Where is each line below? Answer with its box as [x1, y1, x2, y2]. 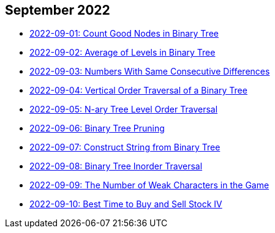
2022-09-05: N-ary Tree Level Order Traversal [29, 104, 218, 115]
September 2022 [5, 2, 110, 18]
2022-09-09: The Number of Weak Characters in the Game [29, 180, 269, 191]
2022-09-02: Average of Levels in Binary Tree [29, 47, 216, 58]
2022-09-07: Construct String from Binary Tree [29, 142, 220, 153]
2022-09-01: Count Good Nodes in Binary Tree [29, 28, 219, 39]
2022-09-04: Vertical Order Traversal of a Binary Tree [29, 85, 247, 96]
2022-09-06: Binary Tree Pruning [29, 123, 165, 134]
